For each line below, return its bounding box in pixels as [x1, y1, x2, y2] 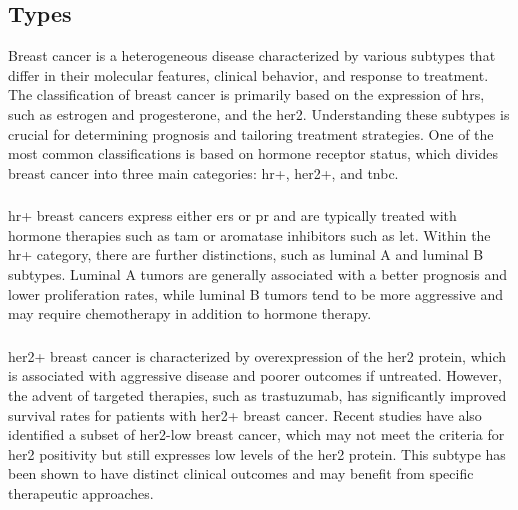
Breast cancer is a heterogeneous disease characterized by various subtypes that [8, 45, 496, 66]
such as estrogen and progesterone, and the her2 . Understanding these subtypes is [8, 103, 510, 124]
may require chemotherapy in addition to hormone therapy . [8, 303, 372, 324]
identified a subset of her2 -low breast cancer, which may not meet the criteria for [8, 424, 505, 445]
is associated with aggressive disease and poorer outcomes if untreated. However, [8, 365, 502, 386]
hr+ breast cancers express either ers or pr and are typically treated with [8, 205, 457, 226]
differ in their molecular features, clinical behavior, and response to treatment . [8, 64, 489, 85]
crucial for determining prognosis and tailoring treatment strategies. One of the [8, 123, 494, 144]
